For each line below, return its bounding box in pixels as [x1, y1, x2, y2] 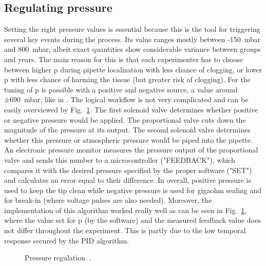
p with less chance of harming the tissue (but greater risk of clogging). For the [4, 74, 251, 85]
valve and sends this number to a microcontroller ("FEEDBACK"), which [4, 154, 235, 165]
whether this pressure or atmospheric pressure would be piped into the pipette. [4, 134, 253, 145]
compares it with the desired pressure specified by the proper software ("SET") [4, 164, 252, 175]
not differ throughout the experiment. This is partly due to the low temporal [4, 225, 246, 236]
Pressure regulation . [25, 252, 91, 263]
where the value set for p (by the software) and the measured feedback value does [4, 215, 261, 225]
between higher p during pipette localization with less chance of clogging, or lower [4, 64, 262, 74]
